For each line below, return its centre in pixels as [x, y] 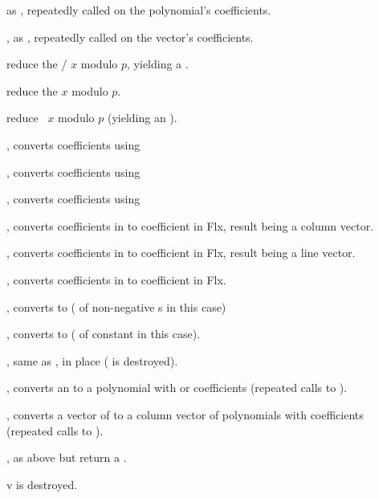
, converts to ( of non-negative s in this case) [116, 306]
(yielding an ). [142, 118]
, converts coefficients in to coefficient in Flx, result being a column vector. [190, 225]
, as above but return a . [67, 457]
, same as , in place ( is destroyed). [92, 360]
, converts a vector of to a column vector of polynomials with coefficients [185, 414]
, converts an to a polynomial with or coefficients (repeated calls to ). [177, 388]
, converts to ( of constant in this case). [104, 334]
